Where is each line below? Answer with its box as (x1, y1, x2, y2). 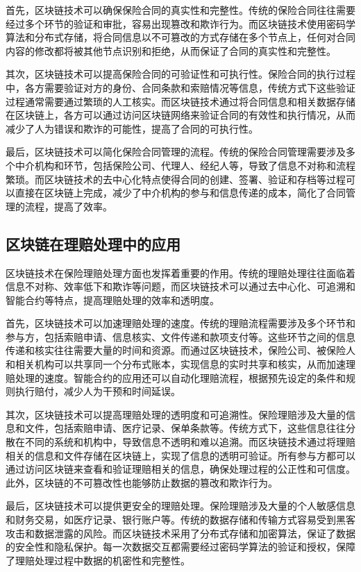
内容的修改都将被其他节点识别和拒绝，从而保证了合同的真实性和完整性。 (6, 43, 336, 58)
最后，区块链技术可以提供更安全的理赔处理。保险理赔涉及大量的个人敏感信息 (6, 498, 355, 513)
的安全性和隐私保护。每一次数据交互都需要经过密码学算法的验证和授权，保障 (6, 539, 355, 554)
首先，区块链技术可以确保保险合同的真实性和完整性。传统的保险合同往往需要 (6, 3, 355, 17)
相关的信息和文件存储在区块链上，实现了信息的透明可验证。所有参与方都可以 (6, 448, 355, 462)
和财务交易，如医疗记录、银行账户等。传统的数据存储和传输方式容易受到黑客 (6, 512, 355, 527)
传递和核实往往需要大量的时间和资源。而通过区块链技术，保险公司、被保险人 (6, 343, 355, 357)
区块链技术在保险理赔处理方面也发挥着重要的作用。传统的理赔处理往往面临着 (6, 265, 355, 280)
